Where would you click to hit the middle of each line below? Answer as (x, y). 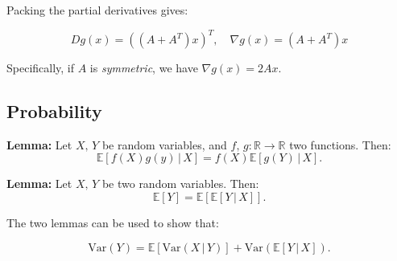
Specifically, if (41, 68)
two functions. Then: (340, 144)
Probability (54, 111)
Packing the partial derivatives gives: (97, 10)
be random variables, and (164, 144)
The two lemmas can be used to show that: (113, 223)
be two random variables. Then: (180, 184)
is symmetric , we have (144, 68)
